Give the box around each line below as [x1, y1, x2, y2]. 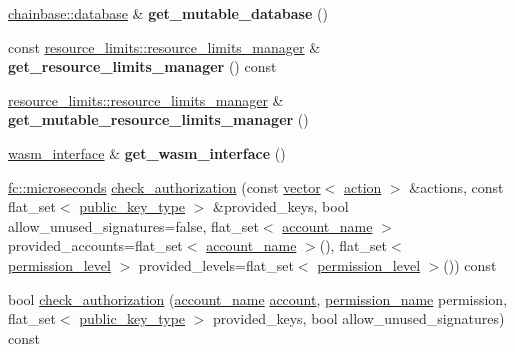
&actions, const [409, 176, 504, 197]
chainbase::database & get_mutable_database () [8, 3, 328, 23]
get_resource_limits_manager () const [8, 56, 277, 77]
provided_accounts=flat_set [8, 235, 183, 256]
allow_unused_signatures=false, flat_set [8, 215, 259, 236]
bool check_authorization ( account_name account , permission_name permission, [8, 288, 508, 309]
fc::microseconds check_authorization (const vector [8, 176, 321, 197]
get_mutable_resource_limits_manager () [8, 109, 309, 130]
